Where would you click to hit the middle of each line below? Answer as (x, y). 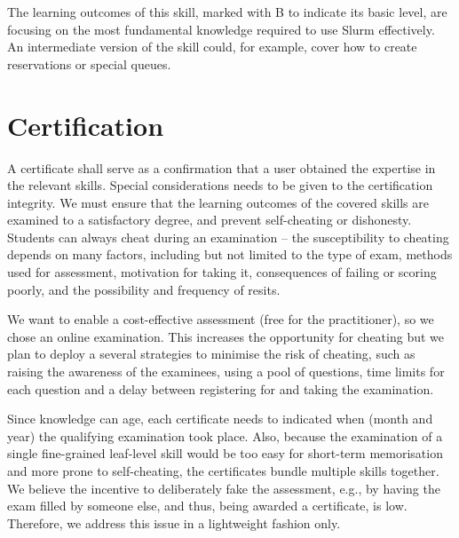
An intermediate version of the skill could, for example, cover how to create (212, 47)
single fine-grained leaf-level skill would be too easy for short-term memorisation (225, 453)
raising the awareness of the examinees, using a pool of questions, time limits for (226, 372)
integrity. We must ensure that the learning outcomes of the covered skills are (218, 202)
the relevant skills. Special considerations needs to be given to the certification (220, 185)
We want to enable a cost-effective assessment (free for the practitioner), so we (221, 319)
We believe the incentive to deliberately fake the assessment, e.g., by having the (224, 488)
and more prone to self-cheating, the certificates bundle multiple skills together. (223, 471)
